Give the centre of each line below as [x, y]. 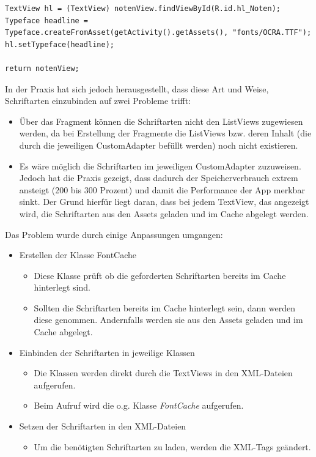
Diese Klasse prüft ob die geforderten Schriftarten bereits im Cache [160, 275]
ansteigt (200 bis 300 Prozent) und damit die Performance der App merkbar [162, 189]
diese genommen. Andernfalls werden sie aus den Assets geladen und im [168, 320]
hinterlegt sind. [62, 287]
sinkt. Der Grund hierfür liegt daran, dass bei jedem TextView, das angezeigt [164, 202]
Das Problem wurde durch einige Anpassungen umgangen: [114, 234]
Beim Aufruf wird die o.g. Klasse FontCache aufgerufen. [139, 405]
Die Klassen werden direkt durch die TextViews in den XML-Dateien [163, 373]
